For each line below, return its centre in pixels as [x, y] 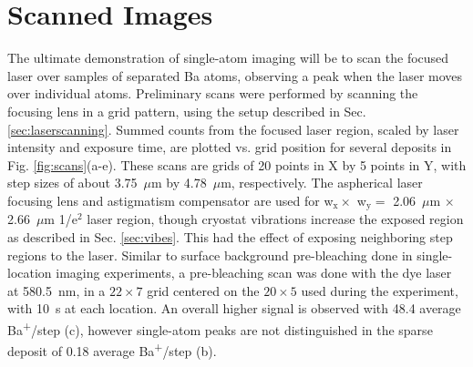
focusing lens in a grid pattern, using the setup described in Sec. [187, 111]
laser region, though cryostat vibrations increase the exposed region [275, 219]
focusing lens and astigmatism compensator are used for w [170, 200]
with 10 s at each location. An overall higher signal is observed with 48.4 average [234, 308]
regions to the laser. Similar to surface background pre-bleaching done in [210, 255]
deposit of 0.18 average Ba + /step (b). [112, 349]
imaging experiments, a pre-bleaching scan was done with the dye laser [254, 273]
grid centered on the [203, 290]
